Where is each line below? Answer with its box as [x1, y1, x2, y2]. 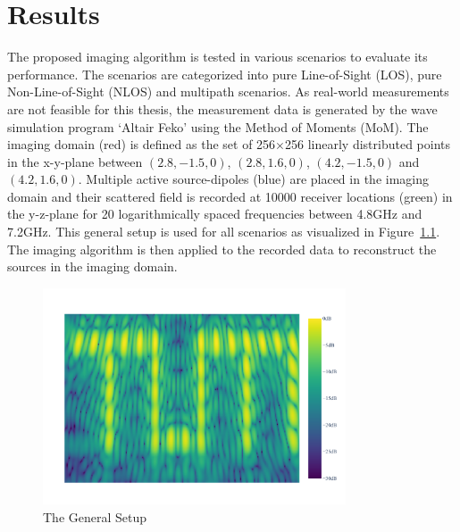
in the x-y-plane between [7, 152, 143, 170]
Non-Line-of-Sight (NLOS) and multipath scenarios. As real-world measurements [7, 82, 449, 101]
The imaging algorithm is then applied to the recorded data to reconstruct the [7, 239, 437, 258]
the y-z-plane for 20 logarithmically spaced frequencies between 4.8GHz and [7, 204, 422, 223]
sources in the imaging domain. [7, 257, 178, 276]
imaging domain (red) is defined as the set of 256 [7, 135, 276, 154]
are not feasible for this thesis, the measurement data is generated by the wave [7, 99, 438, 118]
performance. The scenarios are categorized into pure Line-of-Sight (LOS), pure [7, 64, 442, 83]
